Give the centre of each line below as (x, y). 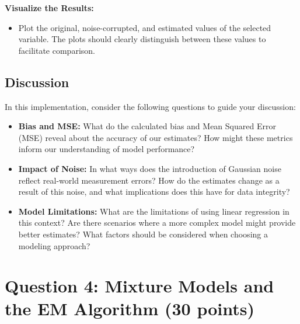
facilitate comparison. (57, 50)
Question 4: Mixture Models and (139, 286)
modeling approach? (54, 245)
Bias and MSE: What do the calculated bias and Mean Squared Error (147, 126)
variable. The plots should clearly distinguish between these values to (142, 39)
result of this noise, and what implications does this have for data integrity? (154, 192)
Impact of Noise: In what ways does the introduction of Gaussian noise (150, 168)
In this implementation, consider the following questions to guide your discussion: (150, 106)
